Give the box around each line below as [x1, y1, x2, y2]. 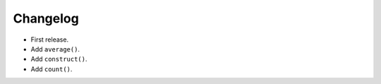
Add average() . [30, 44, 80, 53]
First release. [30, 35, 69, 44]
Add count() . [30, 64, 73, 73]
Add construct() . [30, 55, 87, 64]
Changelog [13, 11, 79, 26]
